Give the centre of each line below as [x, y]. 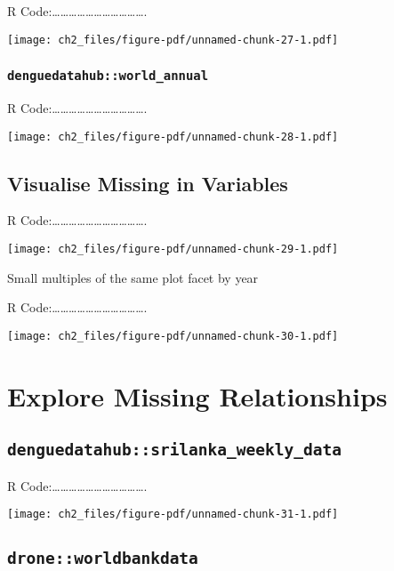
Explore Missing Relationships [197, 395]
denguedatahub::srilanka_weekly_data [174, 450]
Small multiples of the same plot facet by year [133, 277]
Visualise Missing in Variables [148, 183]
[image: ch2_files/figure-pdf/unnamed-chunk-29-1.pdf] [173, 249]
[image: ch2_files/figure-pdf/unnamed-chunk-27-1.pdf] [173, 40]
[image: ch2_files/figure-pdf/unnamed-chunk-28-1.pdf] [173, 137]
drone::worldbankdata [103, 559]
